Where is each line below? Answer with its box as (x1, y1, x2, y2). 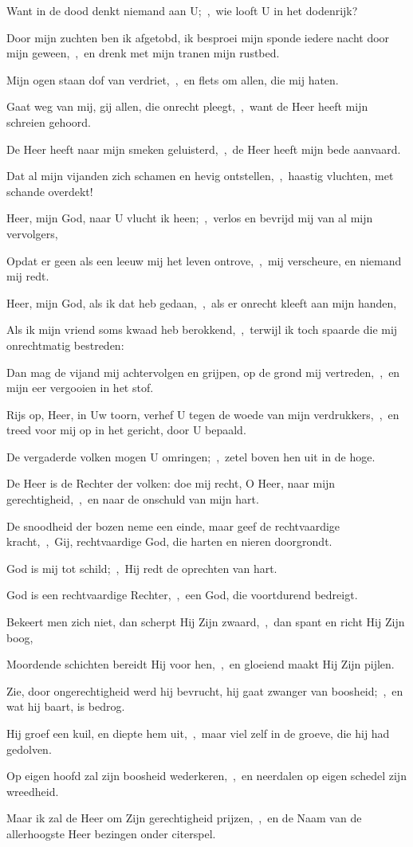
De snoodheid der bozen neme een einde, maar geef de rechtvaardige (6, 517, 340, 534)
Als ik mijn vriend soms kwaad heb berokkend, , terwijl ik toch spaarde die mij (6, 321, 398, 338)
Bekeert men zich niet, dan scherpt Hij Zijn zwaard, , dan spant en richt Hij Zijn (6, 614, 405, 630)
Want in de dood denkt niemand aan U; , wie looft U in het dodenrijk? (6, 2, 358, 18)
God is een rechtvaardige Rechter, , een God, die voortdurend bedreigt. (6, 586, 358, 603)
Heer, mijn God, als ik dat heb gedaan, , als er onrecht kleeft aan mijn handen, (6, 294, 397, 311)
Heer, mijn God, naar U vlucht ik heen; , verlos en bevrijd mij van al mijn (6, 210, 373, 226)
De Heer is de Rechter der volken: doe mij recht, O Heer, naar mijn (6, 475, 336, 492)
